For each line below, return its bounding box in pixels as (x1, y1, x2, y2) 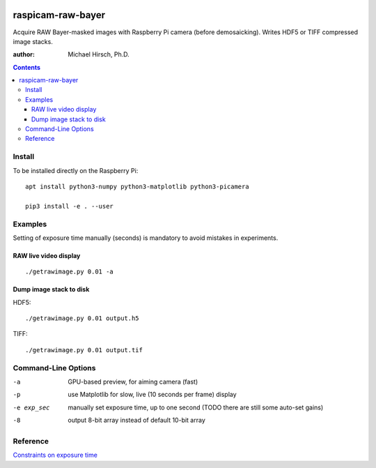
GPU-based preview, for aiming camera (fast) (68, 377, 198, 386)
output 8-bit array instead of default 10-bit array (68, 416, 205, 425)
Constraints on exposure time (13, 451, 97, 460)
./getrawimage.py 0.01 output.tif (25, 346, 143, 354)
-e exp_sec (13, 403, 50, 412)
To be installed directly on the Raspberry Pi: (13, 166, 139, 174)
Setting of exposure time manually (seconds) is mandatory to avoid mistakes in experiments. (13, 234, 279, 242)
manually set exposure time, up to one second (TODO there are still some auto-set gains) (68, 403, 324, 412)
